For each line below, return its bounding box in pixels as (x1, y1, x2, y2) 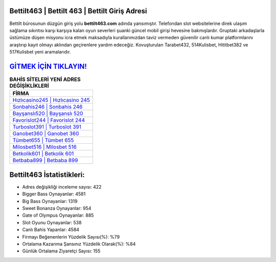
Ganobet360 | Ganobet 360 (12, 130, 79, 137)
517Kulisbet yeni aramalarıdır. (9, 49, 71, 55)
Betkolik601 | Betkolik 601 (12, 150, 74, 158)
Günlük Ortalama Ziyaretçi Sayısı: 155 (22, 248, 101, 254)
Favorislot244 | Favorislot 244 (12, 117, 85, 124)
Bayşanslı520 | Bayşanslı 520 (12, 110, 83, 117)
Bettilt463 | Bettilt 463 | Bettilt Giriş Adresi (9, 7, 147, 15)
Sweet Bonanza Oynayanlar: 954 (22, 205, 91, 212)
